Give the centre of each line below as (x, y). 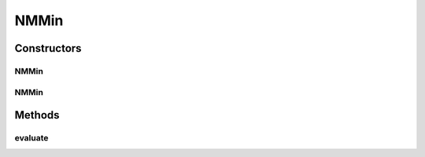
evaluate (31, 138)
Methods (37, 115)
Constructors (48, 48)
